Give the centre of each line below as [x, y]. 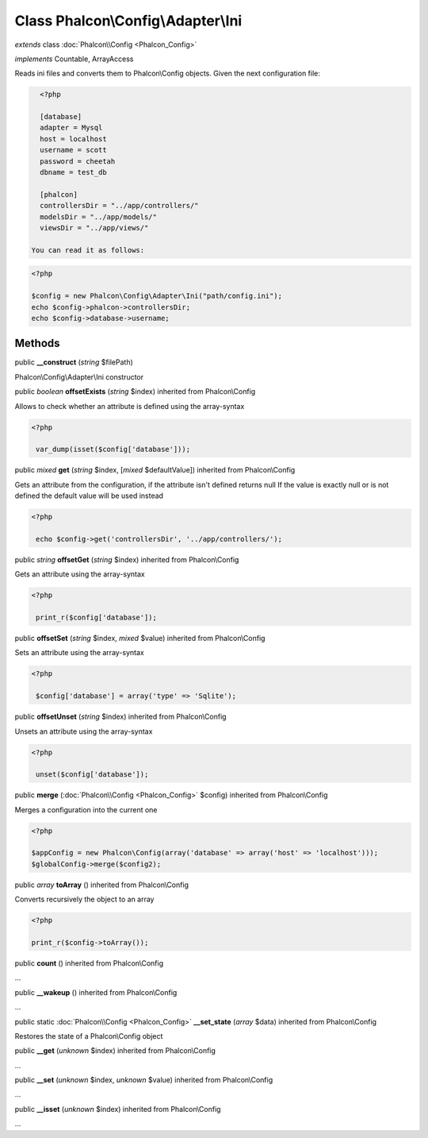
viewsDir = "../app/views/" [94, 228]
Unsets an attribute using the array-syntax [84, 731]
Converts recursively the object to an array [84, 899]
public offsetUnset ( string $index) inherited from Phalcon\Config [120, 717]
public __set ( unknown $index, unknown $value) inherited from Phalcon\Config [144, 1080]
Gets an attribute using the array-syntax [80, 574]
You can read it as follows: [88, 250]
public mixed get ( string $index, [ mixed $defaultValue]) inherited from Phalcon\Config [155, 470]
